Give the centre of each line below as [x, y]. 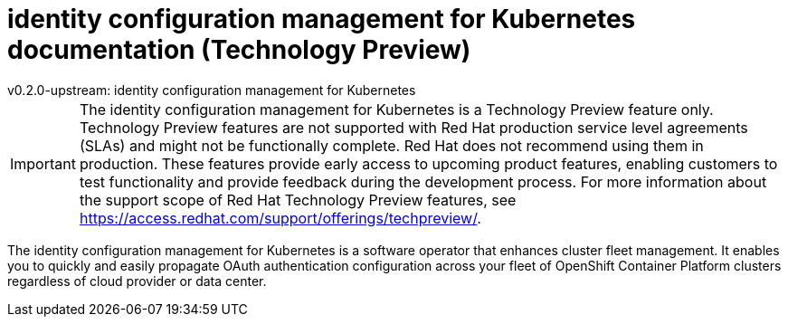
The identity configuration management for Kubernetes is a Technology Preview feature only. [396, 109]
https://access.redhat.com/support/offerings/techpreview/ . [280, 218]
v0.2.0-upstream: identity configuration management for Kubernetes [212, 90]
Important [43, 163]
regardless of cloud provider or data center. [137, 281]
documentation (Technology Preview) [239, 50]
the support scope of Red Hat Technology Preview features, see [298, 200]
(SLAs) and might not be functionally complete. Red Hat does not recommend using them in [391, 145]
